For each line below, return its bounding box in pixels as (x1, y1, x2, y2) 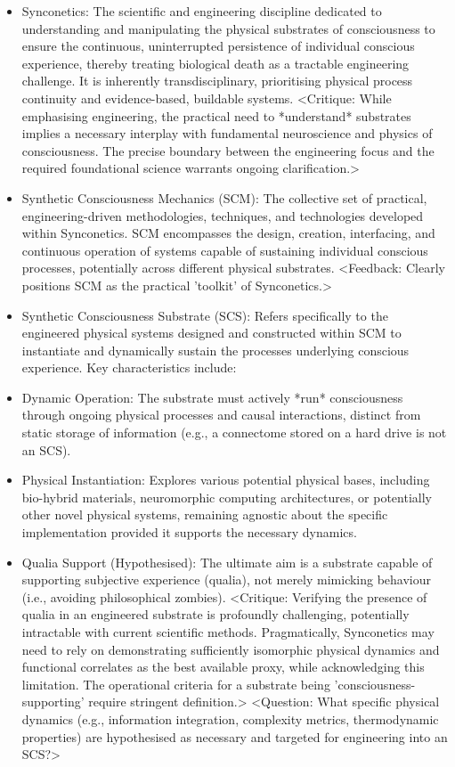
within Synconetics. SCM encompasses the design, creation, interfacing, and (21, 224, 435, 242)
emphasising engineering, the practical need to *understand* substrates (21, 106, 411, 125)
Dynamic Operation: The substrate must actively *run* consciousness (21, 388, 403, 406)
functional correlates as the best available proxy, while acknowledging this (21, 657, 425, 676)
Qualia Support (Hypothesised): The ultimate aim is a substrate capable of (21, 552, 433, 571)
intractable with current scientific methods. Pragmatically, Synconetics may (21, 623, 435, 641)
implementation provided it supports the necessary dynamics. (21, 523, 357, 542)
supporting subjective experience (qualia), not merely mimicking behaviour (21, 570, 432, 589)
